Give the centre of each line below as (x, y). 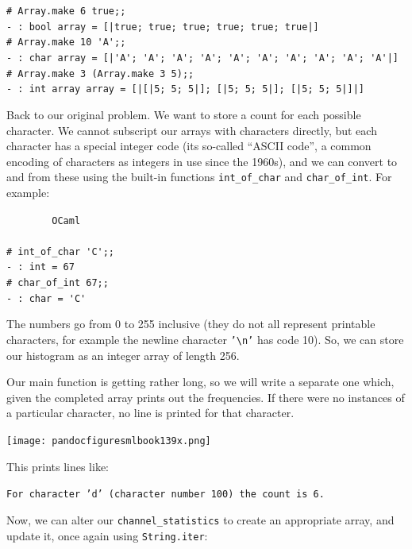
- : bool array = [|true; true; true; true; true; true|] (163, 27)
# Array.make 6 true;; (66, 11)
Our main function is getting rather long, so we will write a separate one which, (200, 382)
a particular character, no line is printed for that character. (150, 413)
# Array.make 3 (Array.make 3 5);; (100, 73)
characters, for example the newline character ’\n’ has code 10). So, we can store (205, 340)
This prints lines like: (58, 466)
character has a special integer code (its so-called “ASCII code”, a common (189, 146)
